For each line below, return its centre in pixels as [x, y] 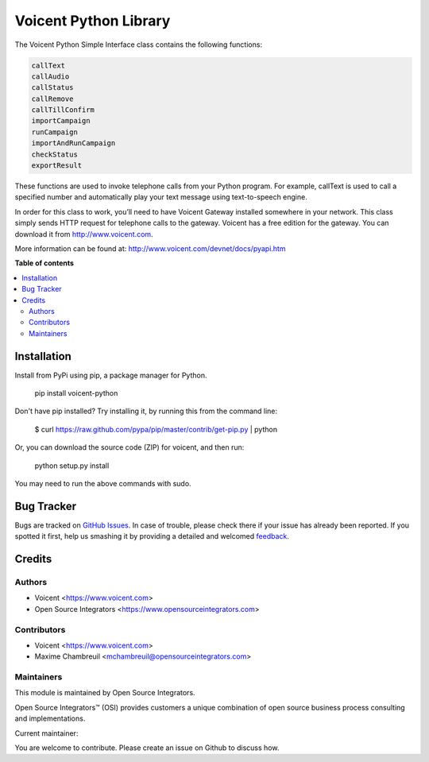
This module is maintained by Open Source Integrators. [105, 693]
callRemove [52, 99]
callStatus [52, 88]
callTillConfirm [63, 110]
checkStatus [55, 154]
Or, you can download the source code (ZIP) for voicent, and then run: [129, 447]
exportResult [57, 166]
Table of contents [44, 263]
